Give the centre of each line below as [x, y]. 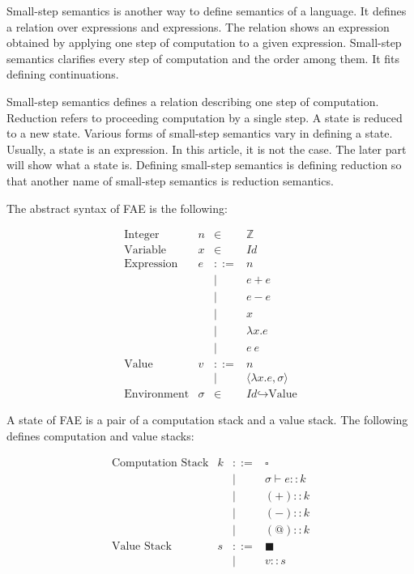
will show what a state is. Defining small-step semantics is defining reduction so [204, 165]
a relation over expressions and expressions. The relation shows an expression [198, 26]
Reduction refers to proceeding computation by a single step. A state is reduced [205, 117]
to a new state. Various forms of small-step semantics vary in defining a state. [200, 133]
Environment [157, 395]
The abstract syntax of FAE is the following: [117, 208]
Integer [142, 235]
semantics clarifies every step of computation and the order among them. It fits [203, 58]
